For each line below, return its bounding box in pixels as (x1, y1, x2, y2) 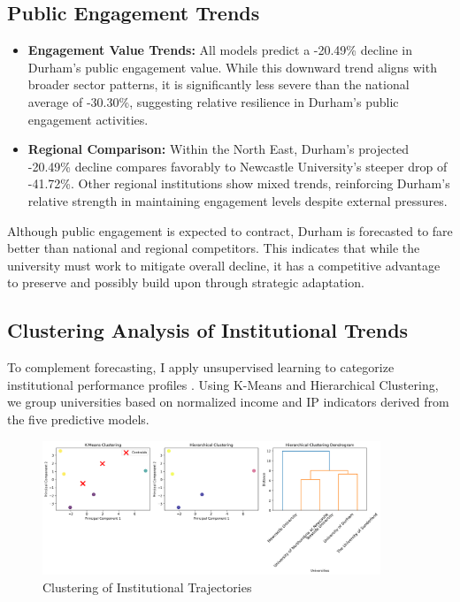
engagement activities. (27, 110, 149, 128)
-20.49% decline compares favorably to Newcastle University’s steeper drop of (27, 156, 448, 175)
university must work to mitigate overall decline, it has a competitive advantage (7, 255, 441, 274)
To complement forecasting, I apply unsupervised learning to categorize (7, 358, 395, 377)
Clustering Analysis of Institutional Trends (7, 316, 409, 344)
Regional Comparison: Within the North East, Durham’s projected (27, 140, 410, 158)
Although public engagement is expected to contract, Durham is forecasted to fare (7, 221, 453, 240)
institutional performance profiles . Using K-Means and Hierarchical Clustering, (7, 375, 439, 393)
